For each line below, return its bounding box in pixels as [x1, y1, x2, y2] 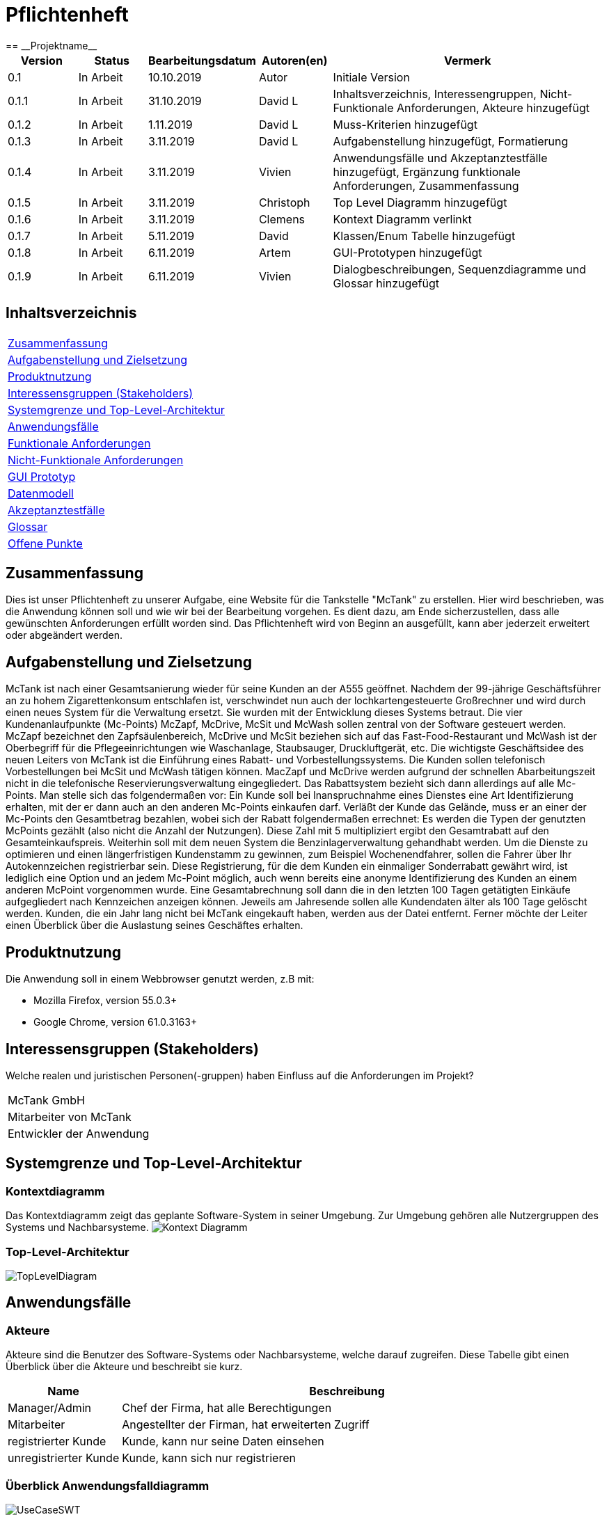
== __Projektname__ [6, 39, 97, 51]
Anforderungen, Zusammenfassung [333, 178, 519, 193]
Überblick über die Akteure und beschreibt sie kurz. [6, 1360, 243, 1373]
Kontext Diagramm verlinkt [333, 212, 472, 226]
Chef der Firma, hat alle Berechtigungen [122, 1401, 332, 1415]
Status [94, 53, 130, 67]
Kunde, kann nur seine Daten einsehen [122, 1434, 324, 1449]
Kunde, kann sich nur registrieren [122, 1451, 296, 1466]
